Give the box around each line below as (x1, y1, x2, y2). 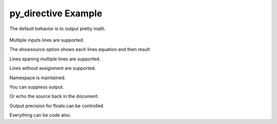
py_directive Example (9, 8, 103, 19)
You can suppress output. (9, 84, 64, 90)
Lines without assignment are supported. (9, 65, 96, 71)
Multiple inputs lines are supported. (9, 37, 85, 43)
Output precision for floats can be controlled (9, 103, 104, 109)
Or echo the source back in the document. (9, 93, 100, 100)
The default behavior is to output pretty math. (9, 26, 106, 32)
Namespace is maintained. (9, 75, 66, 81)
